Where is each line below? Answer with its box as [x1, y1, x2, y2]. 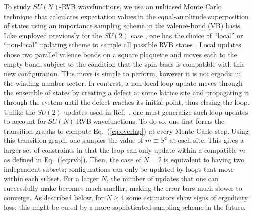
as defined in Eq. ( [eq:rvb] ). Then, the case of [4, 154, 141, 164]
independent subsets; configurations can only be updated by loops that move [4, 164, 234, 174]
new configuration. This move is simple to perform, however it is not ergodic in [4, 68, 241, 78]
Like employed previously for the [4, 30, 102, 40]
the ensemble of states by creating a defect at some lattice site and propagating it [4, 87, 249, 98]
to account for [4, 116, 46, 126]
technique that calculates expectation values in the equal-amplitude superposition [4, 11, 249, 21]
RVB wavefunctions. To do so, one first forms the [76, 116, 225, 126]
